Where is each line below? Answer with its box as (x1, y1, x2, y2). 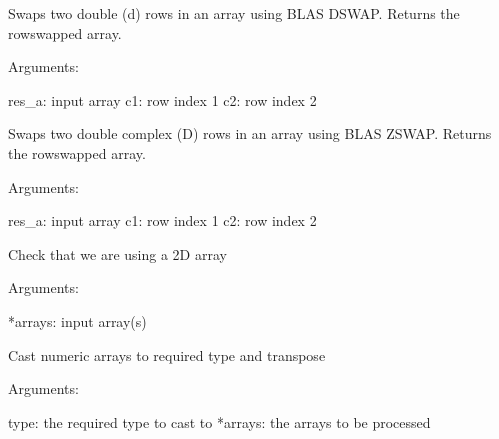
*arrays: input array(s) (8, 310, 147, 331)
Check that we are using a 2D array (8, 243, 227, 264)
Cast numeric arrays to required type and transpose (8, 344, 326, 365)
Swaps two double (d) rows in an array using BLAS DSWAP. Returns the (8, 3, 460, 23)
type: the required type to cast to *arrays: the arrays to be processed (8, 411, 431, 432)
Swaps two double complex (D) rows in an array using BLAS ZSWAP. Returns (8, 123, 492, 144)
